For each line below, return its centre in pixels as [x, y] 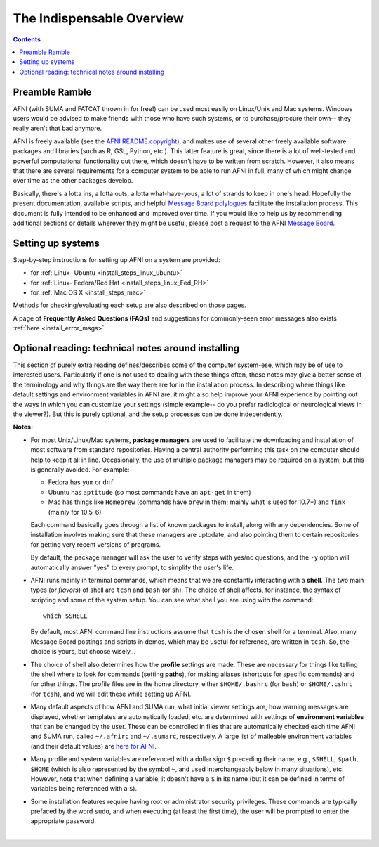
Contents [27, 39]
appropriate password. [63, 821]
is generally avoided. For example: [80, 469]
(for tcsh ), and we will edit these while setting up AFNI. [111, 694]
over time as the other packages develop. [73, 181]
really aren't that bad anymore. [57, 128]
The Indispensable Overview [98, 18]
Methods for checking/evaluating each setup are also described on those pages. [130, 305]
